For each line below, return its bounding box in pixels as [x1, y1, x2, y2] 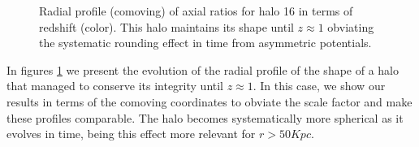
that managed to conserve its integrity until [6, 77, 224, 94]
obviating [327, 18, 374, 35]
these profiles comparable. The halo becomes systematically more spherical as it [6, 109, 404, 126]
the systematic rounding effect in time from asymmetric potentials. [39, 34, 372, 51]
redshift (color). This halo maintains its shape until [39, 18, 294, 35]
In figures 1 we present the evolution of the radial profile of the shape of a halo [6, 61, 400, 78]
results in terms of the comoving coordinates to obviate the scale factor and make [6, 93, 413, 110]
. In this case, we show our [253, 77, 386, 94]
